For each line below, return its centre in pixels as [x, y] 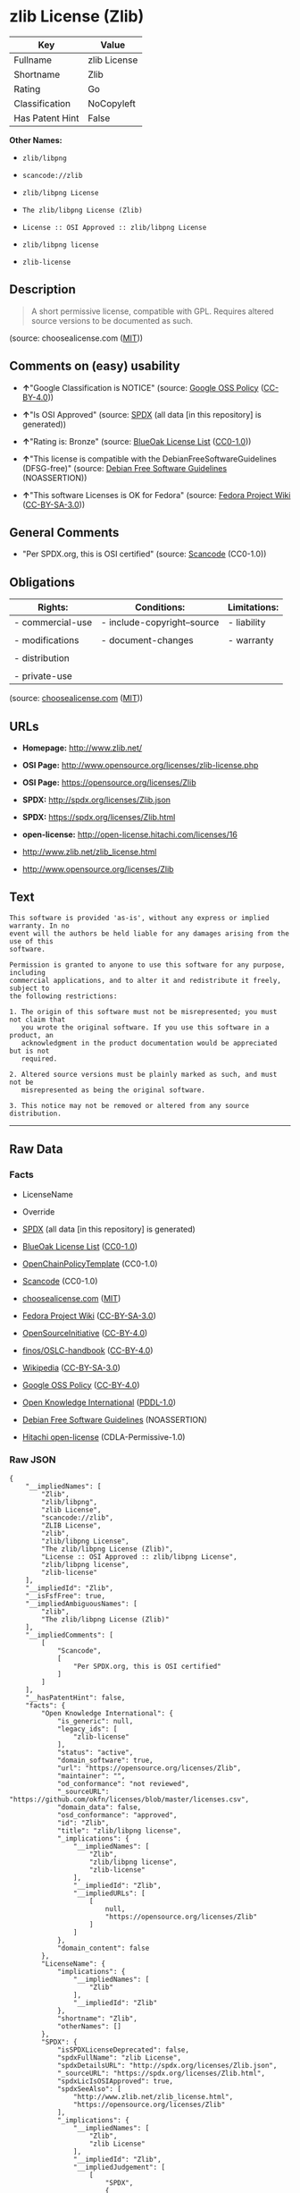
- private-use [43, 676]
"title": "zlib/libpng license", [119, 1831]
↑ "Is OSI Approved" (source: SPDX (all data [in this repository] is [142, 414]
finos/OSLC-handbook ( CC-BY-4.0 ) [87, 1350]
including [28, 972]
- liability [246, 622]
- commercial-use [53, 622]
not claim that [37, 1020]
